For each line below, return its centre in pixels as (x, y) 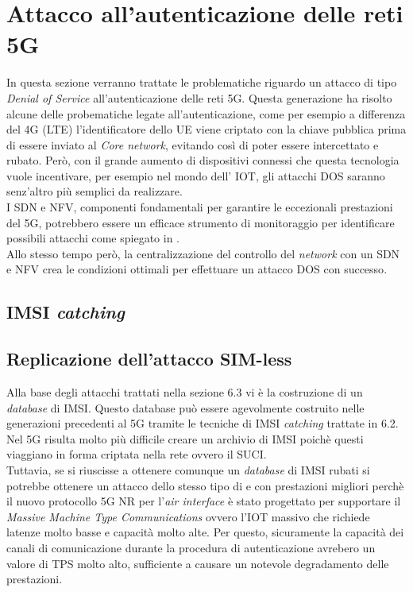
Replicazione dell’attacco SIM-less (149, 359)
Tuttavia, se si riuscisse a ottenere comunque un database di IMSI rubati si (188, 469)
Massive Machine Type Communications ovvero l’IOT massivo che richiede (188, 516)
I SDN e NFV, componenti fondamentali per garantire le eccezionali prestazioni (200, 207)
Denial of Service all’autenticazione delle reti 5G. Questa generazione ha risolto (199, 97)
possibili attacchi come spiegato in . (93, 238)
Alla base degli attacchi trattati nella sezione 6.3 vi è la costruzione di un (185, 392)
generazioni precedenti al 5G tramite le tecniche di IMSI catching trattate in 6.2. (203, 423)
